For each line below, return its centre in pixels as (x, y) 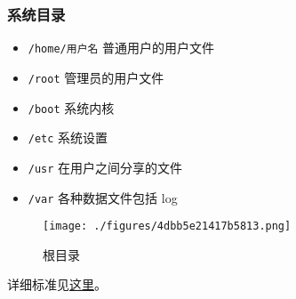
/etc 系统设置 (68, 137)
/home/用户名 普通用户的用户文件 (121, 48)
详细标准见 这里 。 (57, 284)
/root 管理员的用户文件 (96, 77)
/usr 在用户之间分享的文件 (105, 167)
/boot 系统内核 (71, 107)
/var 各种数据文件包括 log (103, 197)
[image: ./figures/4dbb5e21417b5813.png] (167, 226)
